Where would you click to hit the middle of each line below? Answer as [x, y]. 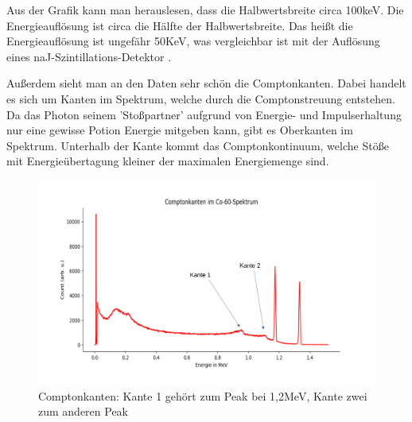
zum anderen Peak [84, 411]
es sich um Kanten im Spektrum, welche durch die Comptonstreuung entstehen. [201, 98]
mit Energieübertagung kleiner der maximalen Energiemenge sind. [168, 161]
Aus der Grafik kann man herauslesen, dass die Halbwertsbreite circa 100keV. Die [205, 10]
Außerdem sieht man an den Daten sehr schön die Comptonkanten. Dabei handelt [206, 83]
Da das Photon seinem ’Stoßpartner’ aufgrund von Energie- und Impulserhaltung [204, 114]
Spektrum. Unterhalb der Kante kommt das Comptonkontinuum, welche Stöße [198, 145]
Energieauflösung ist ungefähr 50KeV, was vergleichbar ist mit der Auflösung [193, 41]
